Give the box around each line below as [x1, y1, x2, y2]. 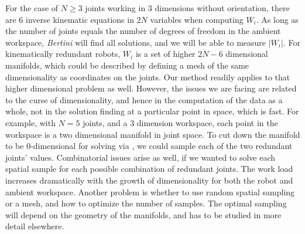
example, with [5, 116, 56, 128]
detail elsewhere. [5, 220, 64, 232]
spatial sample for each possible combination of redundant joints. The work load [5, 162, 293, 175]
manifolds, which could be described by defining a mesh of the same [5, 59, 249, 71]
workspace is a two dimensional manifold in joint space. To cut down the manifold [5, 128, 300, 140]
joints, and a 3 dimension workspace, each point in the [83, 116, 278, 128]
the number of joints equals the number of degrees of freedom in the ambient [5, 25, 281, 37]
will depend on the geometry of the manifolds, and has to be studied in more [5, 208, 282, 221]
